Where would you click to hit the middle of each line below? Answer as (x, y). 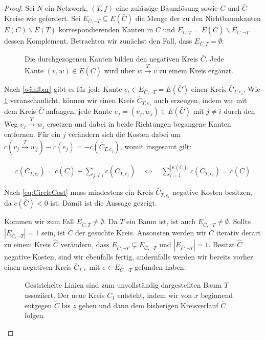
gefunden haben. (160, 266)
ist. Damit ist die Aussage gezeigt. (104, 203)
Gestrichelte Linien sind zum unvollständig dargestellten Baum (123, 285)
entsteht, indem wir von (155, 295)
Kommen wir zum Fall (39, 221)
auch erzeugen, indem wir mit (200, 100)
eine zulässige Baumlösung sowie (167, 8)
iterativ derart (238, 232)
